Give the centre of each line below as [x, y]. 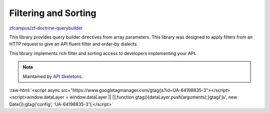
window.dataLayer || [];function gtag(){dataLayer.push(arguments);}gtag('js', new [153, 97]
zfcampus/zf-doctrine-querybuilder [46, 28]
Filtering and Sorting [53, 13]
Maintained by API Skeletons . [53, 76]
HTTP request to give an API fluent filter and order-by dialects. [74, 44]
